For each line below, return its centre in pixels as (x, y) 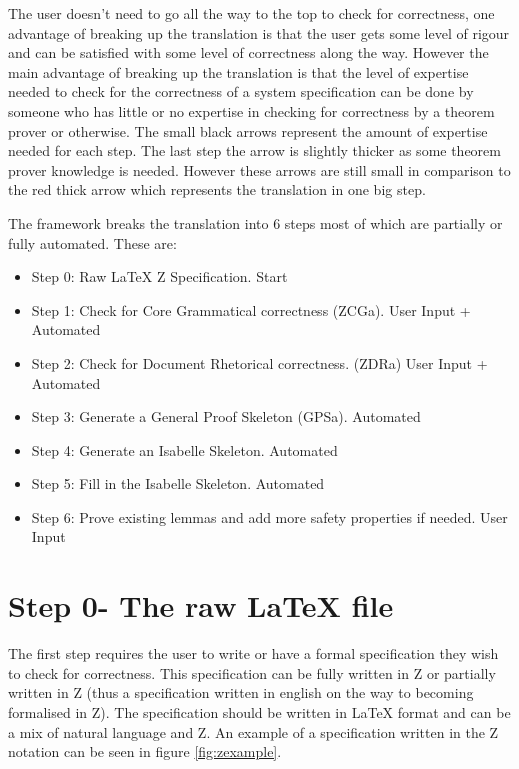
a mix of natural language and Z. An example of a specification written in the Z (253, 731)
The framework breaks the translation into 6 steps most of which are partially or (255, 222)
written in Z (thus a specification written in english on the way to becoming (241, 692)
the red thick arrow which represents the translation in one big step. (217, 189)
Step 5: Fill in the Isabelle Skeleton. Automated (178, 483)
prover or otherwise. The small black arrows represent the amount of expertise (248, 130)
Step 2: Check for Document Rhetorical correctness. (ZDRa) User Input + (259, 362)
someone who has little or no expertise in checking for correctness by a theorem (251, 110)
